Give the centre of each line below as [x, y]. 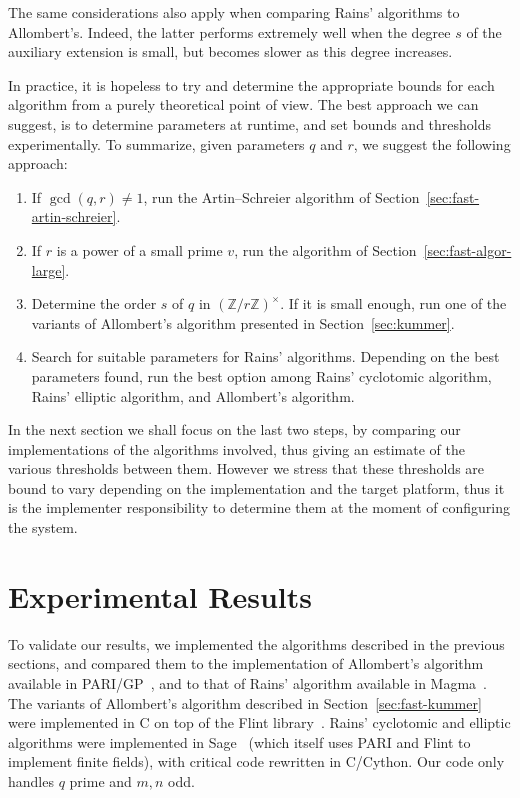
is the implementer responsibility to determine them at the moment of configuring [259, 507]
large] [48, 269]
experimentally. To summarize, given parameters [156, 143]
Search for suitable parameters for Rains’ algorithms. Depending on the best [265, 356]
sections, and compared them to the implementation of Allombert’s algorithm [246, 663]
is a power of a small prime [139, 249]
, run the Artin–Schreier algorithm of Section [281, 196]
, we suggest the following [432, 143]
